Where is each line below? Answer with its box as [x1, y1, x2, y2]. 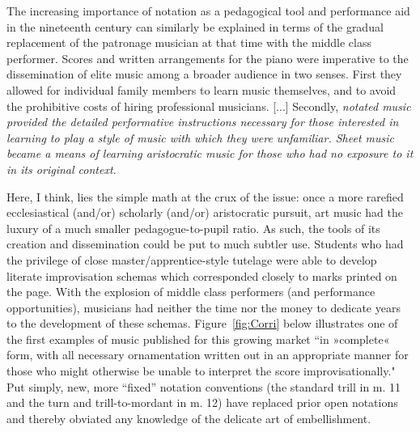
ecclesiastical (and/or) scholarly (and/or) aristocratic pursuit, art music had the [6, 204, 403, 221]
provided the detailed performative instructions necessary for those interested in [6, 113, 399, 130]
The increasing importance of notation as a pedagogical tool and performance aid [6, 2, 410, 19]
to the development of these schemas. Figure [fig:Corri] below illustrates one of [6, 315, 398, 332]
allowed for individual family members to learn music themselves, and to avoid [6, 81, 397, 98]
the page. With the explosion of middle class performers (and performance [6, 283, 375, 300]
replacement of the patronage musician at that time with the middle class [6, 34, 371, 51]
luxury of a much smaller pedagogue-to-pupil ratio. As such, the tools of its [6, 219, 380, 236]
